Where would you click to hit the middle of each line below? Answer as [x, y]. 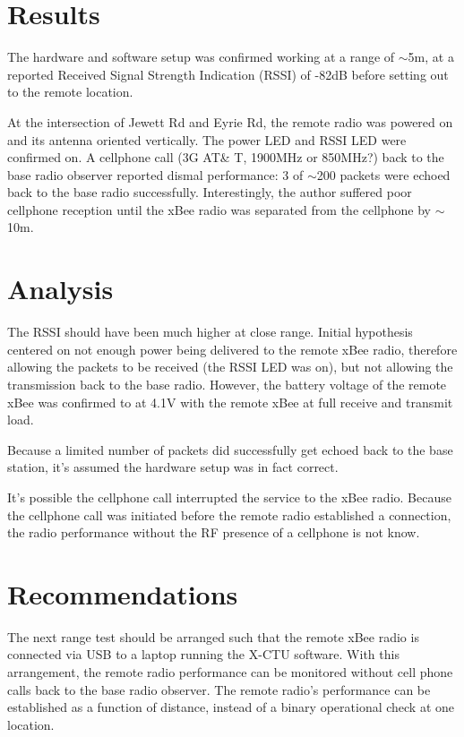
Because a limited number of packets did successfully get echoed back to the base [230, 449]
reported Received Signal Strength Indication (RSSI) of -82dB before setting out [228, 74]
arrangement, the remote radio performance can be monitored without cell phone [230, 672]
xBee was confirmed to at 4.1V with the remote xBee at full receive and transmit [230, 402]
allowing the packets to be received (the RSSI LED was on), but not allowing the [230, 367]
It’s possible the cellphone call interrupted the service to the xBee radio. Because [229, 497]
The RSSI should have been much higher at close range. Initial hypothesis [210, 332]
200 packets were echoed [383, 174]
